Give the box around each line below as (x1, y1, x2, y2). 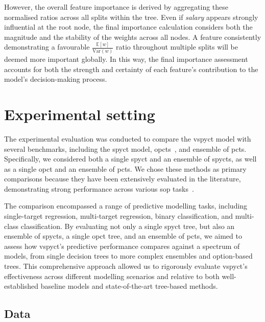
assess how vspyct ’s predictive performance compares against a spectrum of (4, 240, 240, 251)
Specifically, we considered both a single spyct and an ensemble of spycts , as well (4, 153, 257, 164)
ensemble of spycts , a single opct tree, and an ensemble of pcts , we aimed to (4, 231, 242, 241)
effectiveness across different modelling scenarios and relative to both (4, 270, 220, 281)
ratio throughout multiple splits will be (115, 41, 238, 52)
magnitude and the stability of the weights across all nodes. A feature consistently (4, 31, 261, 42)
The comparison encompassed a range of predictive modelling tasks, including (4, 200, 248, 211)
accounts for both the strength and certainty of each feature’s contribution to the (4, 63, 258, 74)
